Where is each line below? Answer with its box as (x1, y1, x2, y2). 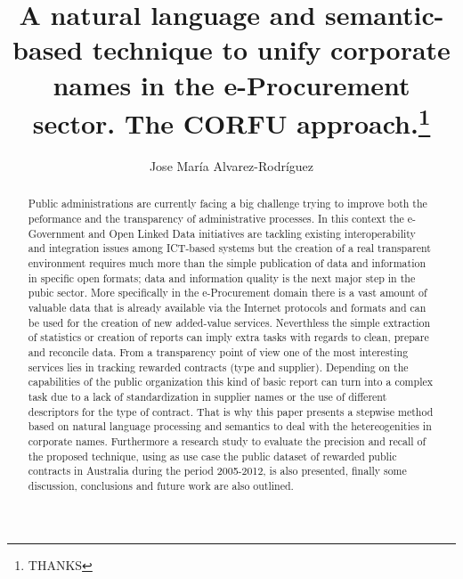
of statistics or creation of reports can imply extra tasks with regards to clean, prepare (28, 330, 429, 345)
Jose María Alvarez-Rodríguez (149, 157, 314, 175)
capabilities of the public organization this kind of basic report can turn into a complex (28, 374, 433, 389)
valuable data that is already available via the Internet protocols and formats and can (28, 300, 426, 314)
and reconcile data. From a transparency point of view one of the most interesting (28, 344, 409, 359)
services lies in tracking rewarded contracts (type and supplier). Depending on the (28, 359, 409, 374)
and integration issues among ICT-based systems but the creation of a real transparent (28, 241, 431, 256)
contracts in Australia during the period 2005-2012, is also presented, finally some (28, 463, 407, 478)
